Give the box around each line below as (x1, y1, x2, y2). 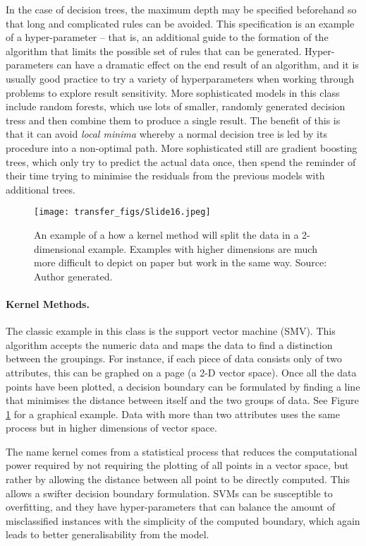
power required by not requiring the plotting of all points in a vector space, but (6, 458, 349, 473)
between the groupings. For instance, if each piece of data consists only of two (6, 351, 342, 366)
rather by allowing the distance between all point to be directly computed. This (6, 472, 350, 487)
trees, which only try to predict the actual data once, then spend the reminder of (6, 154, 356, 169)
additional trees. (6, 182, 75, 196)
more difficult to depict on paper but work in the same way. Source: (34, 255, 327, 270)
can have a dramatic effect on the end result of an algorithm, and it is (56, 57, 359, 72)
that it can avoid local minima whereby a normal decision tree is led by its (6, 126, 327, 141)
